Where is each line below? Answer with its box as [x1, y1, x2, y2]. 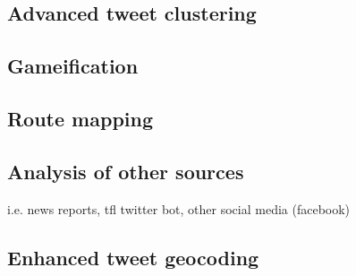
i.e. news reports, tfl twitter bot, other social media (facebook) [7, 199, 351, 218]
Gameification [7, 52, 139, 80]
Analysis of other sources [7, 157, 244, 185]
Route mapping [7, 104, 154, 132]
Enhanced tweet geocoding [7, 243, 259, 271]
